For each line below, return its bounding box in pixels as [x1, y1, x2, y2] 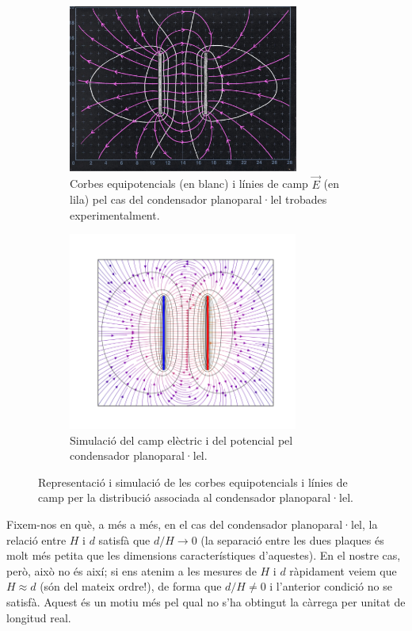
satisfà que [98, 531, 151, 548]
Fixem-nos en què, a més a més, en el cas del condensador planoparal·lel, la [6, 516, 378, 533]
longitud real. [6, 609, 71, 625]
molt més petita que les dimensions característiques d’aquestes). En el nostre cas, [6, 547, 401, 564]
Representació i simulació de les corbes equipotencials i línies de [38, 473, 348, 490]
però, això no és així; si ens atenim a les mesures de [6, 562, 257, 579]
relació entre [6, 531, 67, 548]
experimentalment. [70, 206, 160, 223]
